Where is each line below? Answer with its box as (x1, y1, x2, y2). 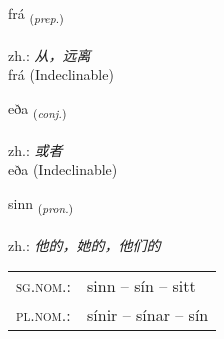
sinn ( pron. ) (8, 192, 74, 216)
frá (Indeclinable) (8, 64, 114, 85)
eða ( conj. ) (8, 97, 67, 121)
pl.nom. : (16, 303, 71, 327)
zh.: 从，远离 (8, 44, 91, 65)
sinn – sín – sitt (87, 274, 196, 298)
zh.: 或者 (8, 139, 63, 160)
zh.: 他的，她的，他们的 (8, 234, 161, 255)
